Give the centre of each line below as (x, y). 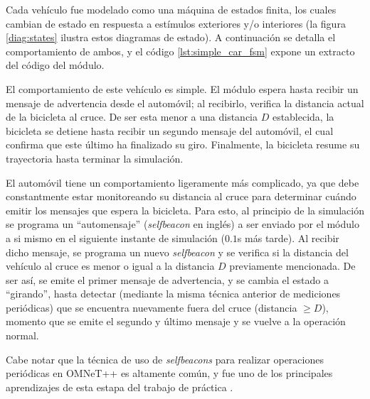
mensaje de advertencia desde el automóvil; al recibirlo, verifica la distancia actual (185, 103)
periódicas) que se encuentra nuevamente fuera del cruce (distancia (152, 307)
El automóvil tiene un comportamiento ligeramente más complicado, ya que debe (183, 182)
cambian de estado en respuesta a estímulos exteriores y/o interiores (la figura (176, 23)
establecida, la (303, 117)
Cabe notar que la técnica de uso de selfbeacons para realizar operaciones (165, 359)
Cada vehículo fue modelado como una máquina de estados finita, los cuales (171, 9)
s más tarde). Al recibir (288, 237)
